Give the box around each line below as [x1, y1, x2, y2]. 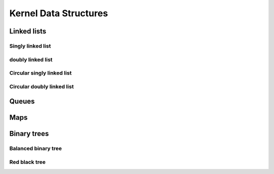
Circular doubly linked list [9, 83, 74, 90]
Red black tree [9, 158, 46, 165]
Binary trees [9, 129, 49, 138]
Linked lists [9, 27, 47, 36]
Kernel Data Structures [9, 8, 109, 19]
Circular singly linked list [9, 69, 72, 77]
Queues [9, 97, 35, 106]
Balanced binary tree [9, 145, 62, 152]
